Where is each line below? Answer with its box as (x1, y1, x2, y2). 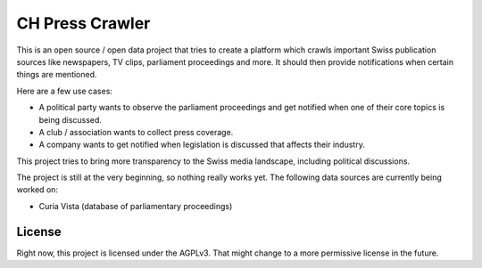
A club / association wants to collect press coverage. (38, 126, 234, 137)
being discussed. (38, 114, 103, 125)
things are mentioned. (16, 69, 97, 80)
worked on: (16, 184, 58, 195)
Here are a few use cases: (16, 85, 113, 96)
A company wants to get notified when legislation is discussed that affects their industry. (38, 139, 365, 150)
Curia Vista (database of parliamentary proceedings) (38, 200, 233, 211)
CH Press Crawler (16, 13, 151, 33)
